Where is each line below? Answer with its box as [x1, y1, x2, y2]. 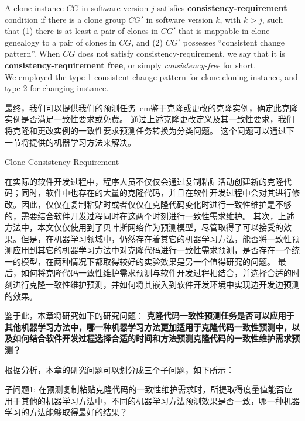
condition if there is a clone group [5, 13, 126, 25]
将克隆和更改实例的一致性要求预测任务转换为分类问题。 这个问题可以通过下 [5, 124, 294, 136]
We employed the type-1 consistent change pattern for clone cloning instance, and [5, 70, 298, 82]
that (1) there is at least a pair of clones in [5, 25, 159, 37]
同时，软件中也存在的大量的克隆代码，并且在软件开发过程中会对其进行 [20, 187, 292, 199]
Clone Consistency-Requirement [5, 156, 119, 168]
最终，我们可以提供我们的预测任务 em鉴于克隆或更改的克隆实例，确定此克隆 [5, 101, 298, 113]
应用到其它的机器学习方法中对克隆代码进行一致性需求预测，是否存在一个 [12, 244, 292, 256]
